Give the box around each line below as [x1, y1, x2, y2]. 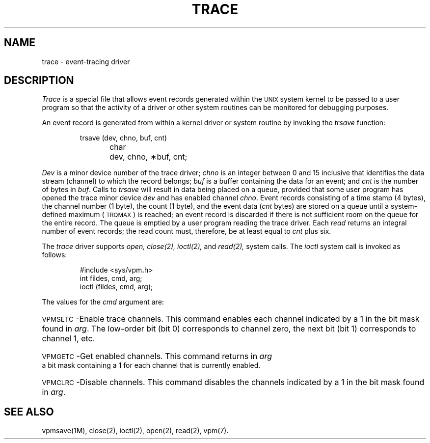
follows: [42, 250, 67, 259]
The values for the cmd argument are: [42, 298, 164, 306]
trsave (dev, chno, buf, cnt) [80, 134, 167, 142]
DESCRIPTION [4, 74, 74, 87]
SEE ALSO [4, 405, 54, 418]
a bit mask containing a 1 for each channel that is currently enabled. [42, 361, 261, 370]
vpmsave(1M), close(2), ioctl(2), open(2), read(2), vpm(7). [42, 426, 229, 435]
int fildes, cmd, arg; [80, 274, 142, 283]
